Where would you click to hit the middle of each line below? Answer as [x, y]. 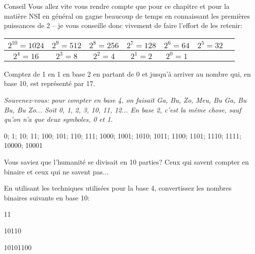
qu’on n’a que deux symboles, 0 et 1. [58, 119]
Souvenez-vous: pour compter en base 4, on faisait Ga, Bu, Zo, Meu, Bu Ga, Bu [125, 99]
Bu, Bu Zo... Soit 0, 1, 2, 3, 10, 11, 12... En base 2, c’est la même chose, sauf [123, 109]
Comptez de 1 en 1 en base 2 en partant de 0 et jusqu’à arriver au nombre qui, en [127, 73]
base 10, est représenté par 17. [50, 83]
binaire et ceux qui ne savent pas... [56, 171]
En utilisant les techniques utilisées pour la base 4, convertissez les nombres [118, 188]
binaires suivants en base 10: [47, 197]
